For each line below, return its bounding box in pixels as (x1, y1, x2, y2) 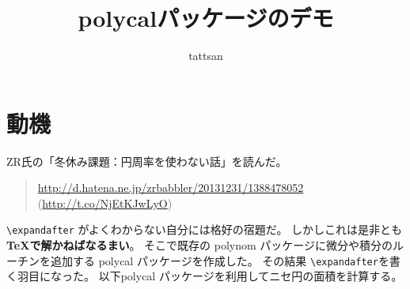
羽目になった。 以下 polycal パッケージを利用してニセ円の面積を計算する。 (17, 268, 403, 284)
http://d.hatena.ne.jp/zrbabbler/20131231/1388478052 (37, 179, 304, 196)
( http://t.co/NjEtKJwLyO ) (37, 194, 173, 211)
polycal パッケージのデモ (78, 2, 334, 34)
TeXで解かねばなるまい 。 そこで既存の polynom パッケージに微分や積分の (6, 237, 393, 253)
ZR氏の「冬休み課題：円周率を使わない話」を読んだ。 (6, 152, 287, 169)
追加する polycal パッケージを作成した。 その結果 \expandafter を (50, 252, 389, 268)
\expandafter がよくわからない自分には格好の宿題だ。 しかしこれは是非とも (6, 221, 403, 238)
